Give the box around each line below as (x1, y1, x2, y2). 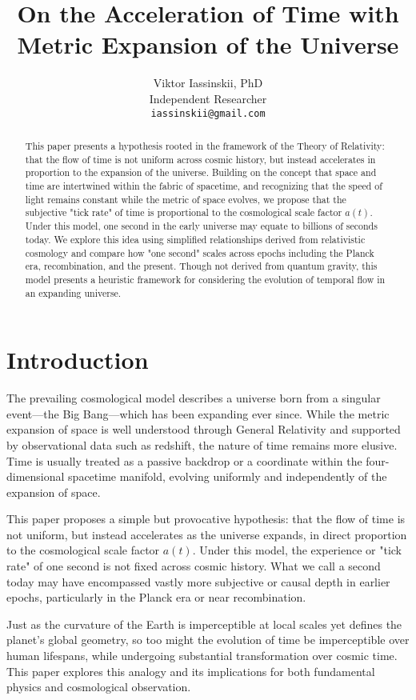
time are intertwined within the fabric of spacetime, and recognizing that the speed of (25, 178, 382, 192)
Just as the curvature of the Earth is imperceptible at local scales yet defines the (6, 615, 402, 632)
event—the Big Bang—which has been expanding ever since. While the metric (6, 405, 390, 422)
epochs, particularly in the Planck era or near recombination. (6, 589, 306, 606)
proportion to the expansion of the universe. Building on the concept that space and (25, 166, 377, 179)
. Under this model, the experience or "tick (192, 542, 402, 558)
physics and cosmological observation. (6, 678, 191, 695)
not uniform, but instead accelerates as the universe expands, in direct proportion (6, 526, 407, 542)
